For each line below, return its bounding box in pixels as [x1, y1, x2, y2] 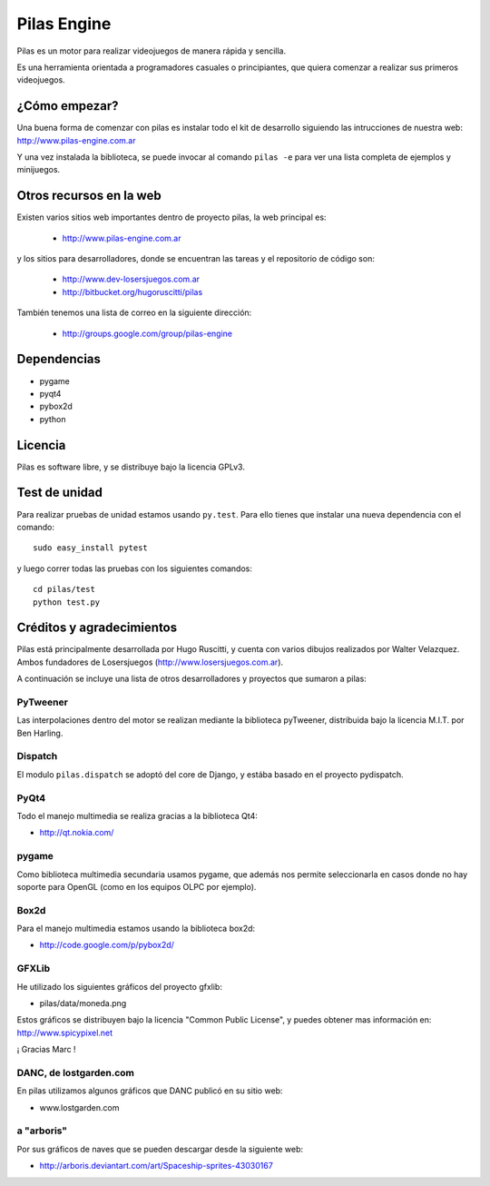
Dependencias [16, 351, 102, 367]
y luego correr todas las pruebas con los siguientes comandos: [16, 563, 253, 574]
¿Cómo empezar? [16, 98, 119, 114]
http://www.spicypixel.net [16, 1027, 113, 1038]
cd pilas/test [33, 584, 95, 595]
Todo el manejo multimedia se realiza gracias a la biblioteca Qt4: [16, 811, 259, 821]
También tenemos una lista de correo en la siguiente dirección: [16, 307, 252, 318]
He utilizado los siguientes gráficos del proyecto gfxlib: [16, 981, 222, 992]
